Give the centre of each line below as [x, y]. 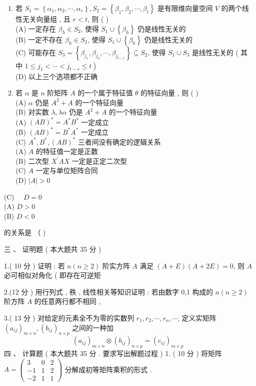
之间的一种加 [93, 327]
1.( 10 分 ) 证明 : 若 [34, 265]
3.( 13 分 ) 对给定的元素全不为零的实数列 [69, 317]
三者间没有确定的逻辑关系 [119, 141]
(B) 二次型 [32, 161]
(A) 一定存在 [36, 28]
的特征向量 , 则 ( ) [169, 93]
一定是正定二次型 [100, 161]
